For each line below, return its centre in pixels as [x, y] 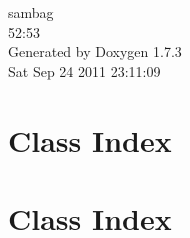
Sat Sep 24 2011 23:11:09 [84, 70]
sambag [31, 12]
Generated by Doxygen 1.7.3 [95, 51]
